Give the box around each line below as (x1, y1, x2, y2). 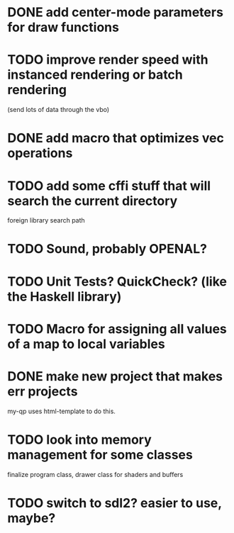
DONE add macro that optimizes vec (7, 130, 225, 146)
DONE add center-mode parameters (7, 4, 223, 21)
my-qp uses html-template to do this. (7, 407, 116, 415)
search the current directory (7, 193, 178, 209)
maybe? (7, 510, 56, 526)
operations (7, 145, 73, 162)
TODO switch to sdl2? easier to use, (7, 495, 222, 511)
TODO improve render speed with (7, 52, 208, 68)
